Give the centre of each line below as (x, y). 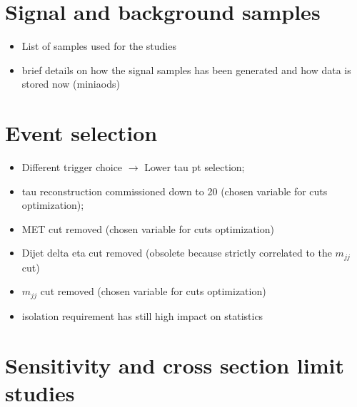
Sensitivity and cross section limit (175, 365)
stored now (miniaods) (71, 84)
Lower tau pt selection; (195, 167)
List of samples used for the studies (99, 46)
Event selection (81, 133)
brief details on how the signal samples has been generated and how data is (186, 69)
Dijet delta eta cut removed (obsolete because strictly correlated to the (177, 253)
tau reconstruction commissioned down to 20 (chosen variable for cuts (175, 191)
